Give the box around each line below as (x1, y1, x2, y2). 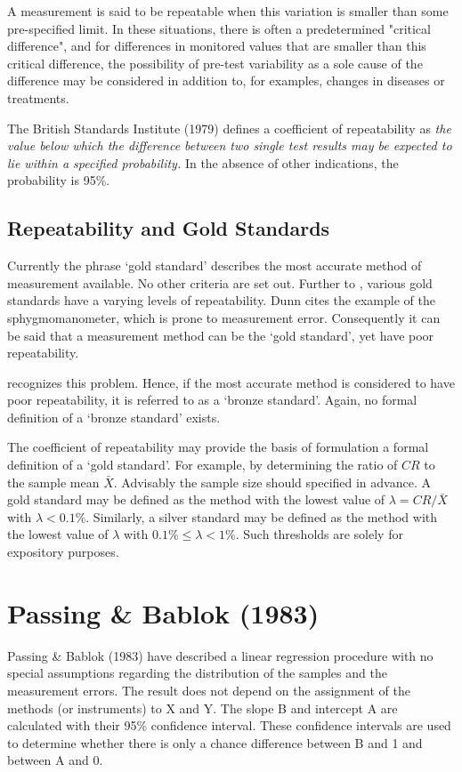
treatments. (7, 88, 69, 107)
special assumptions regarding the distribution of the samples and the (7, 663, 387, 682)
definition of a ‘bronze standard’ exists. (7, 407, 221, 426)
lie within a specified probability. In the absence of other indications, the (7, 153, 399, 172)
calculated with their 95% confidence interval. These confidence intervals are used (7, 716, 451, 735)
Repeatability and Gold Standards (7, 214, 330, 242)
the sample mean (7, 472, 100, 491)
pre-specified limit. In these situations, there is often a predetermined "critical (7, 19, 431, 37)
